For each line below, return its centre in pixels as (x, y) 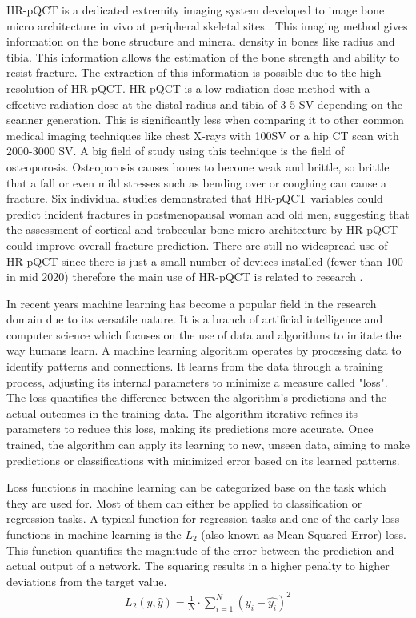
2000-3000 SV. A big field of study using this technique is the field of (176, 151)
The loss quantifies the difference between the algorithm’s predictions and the (196, 397)
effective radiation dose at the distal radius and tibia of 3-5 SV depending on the (204, 104)
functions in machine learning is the (94, 534)
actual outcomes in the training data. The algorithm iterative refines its (182, 413)
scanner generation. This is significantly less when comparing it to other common (205, 120)
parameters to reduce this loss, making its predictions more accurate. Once (190, 429)
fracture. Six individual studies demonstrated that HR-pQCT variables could (195, 198)
